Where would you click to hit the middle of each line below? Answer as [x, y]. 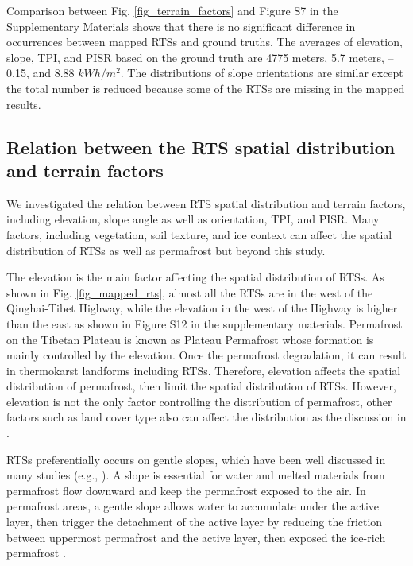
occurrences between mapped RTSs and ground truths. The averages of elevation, [205, 42]
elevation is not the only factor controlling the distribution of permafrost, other [199, 401]
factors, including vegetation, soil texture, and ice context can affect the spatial [199, 234]
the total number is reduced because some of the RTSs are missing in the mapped [206, 88]
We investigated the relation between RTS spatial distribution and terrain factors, [206, 203]
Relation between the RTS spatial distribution [201, 147]
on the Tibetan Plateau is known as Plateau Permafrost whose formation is [190, 339]
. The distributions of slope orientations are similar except [262, 73]
